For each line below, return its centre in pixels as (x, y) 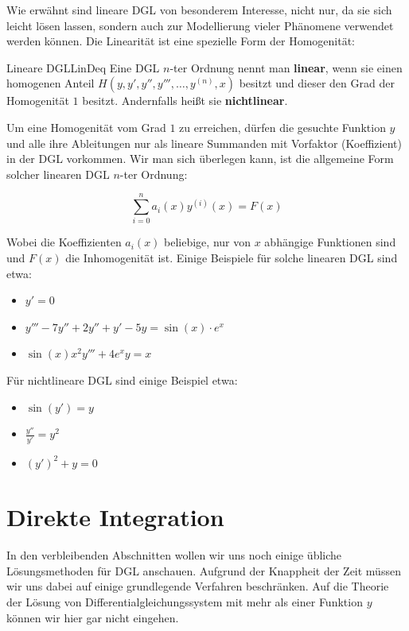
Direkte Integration (115, 517)
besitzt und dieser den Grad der (317, 83)
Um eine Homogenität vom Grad (86, 127)
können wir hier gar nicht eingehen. (93, 617)
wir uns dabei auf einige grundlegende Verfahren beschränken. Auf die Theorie (198, 586)
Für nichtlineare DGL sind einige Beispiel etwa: (122, 380)
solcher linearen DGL (58, 174)
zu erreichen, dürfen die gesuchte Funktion (282, 127)
